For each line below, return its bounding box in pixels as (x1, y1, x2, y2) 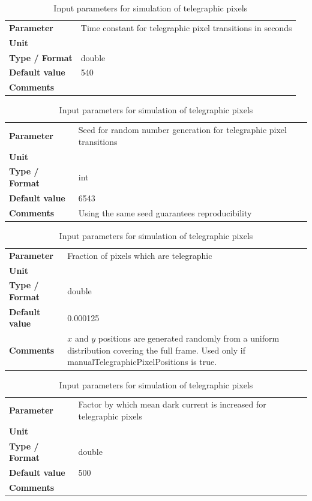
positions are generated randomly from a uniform (98, 332, 280, 345)
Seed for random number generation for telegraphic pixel (78, 123, 287, 136)
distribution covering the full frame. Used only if (67, 343, 245, 356)
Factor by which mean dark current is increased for (78, 398, 266, 411)
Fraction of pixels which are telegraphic (67, 249, 212, 261)
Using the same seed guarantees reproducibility (78, 206, 252, 219)
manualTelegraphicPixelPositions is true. (67, 355, 217, 368)
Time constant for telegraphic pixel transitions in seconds (80, 21, 292, 34)
